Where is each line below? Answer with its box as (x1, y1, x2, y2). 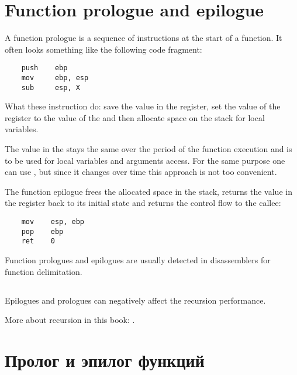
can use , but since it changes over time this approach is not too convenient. (5, 166, 277, 178)
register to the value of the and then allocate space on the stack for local (5, 111, 265, 123)
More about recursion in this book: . (5, 314, 135, 326)
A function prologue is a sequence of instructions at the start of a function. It (5, 32, 282, 44)
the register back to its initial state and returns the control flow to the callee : (5, 197, 281, 209)
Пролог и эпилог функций (5, 348, 205, 371)
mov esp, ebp (21, 218, 85, 226)
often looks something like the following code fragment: (5, 43, 202, 55)
